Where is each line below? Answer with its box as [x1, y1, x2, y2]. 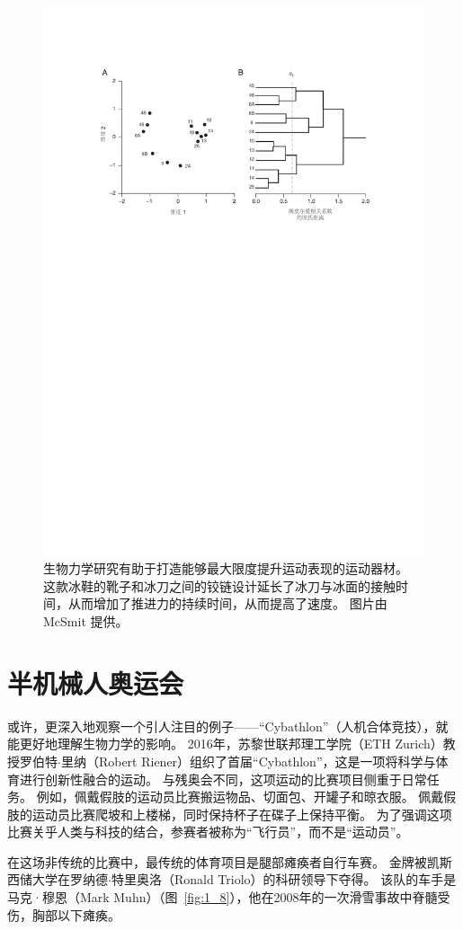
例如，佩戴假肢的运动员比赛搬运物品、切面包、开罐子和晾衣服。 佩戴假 [36, 787, 457, 806]
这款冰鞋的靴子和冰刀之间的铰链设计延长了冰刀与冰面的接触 [43, 576, 396, 595]
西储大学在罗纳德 [7, 870, 108, 889]
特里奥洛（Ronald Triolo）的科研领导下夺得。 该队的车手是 [111, 870, 457, 889]
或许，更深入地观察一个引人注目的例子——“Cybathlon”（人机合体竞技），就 [7, 716, 449, 735]
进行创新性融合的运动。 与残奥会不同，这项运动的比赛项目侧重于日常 [19, 769, 427, 788]
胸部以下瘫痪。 [31, 905, 120, 924]
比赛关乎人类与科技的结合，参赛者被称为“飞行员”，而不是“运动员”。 [7, 822, 409, 841]
